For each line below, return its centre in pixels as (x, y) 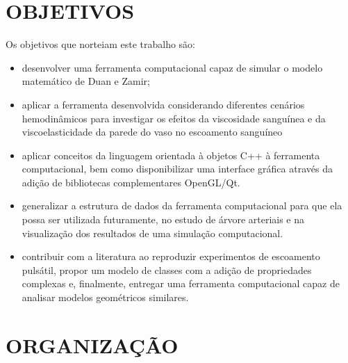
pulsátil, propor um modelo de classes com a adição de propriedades (167, 269)
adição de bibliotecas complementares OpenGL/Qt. (131, 182)
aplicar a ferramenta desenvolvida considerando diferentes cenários (163, 104)
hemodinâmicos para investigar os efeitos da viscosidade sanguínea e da (174, 118)
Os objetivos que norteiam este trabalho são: (100, 44)
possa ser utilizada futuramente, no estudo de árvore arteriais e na (163, 219)
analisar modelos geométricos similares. (105, 297)
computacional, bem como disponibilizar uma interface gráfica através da (177, 169)
